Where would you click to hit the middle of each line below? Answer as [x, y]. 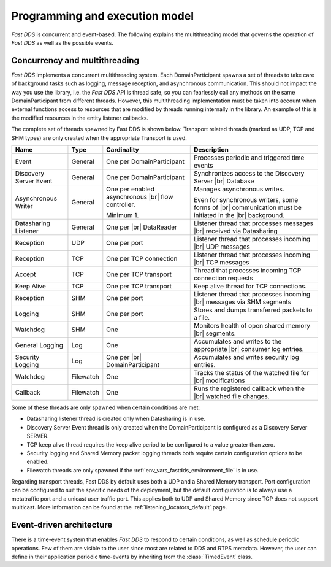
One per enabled [130, 189]
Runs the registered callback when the [249, 388]
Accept [25, 274]
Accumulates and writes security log [246, 357]
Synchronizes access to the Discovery [249, 173]
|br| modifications [219, 380]
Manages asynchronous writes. [239, 189]
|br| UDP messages [222, 247]
